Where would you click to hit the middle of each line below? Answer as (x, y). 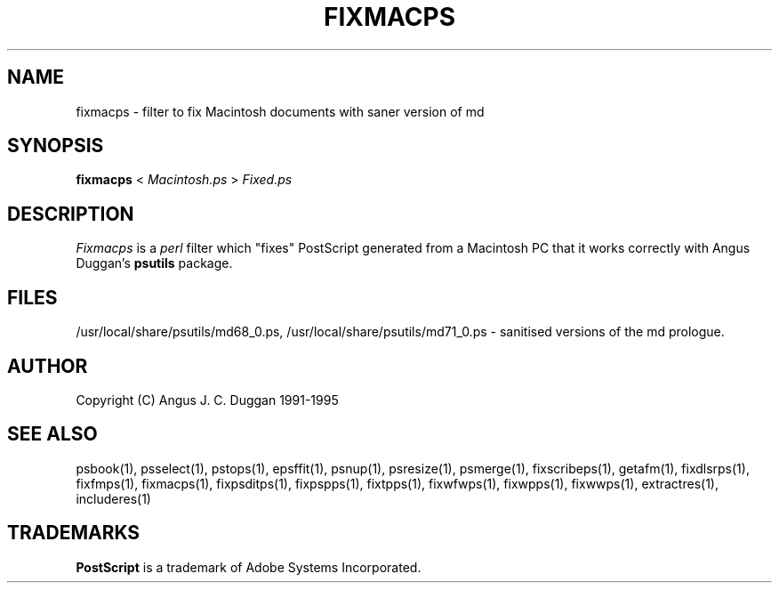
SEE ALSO (52, 434)
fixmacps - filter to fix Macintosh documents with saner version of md (280, 111)
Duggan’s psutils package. (154, 263)
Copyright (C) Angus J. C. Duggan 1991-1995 (207, 400)
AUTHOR (48, 366)
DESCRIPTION (71, 214)
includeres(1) (113, 498)
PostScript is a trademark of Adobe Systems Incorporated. (249, 567)
